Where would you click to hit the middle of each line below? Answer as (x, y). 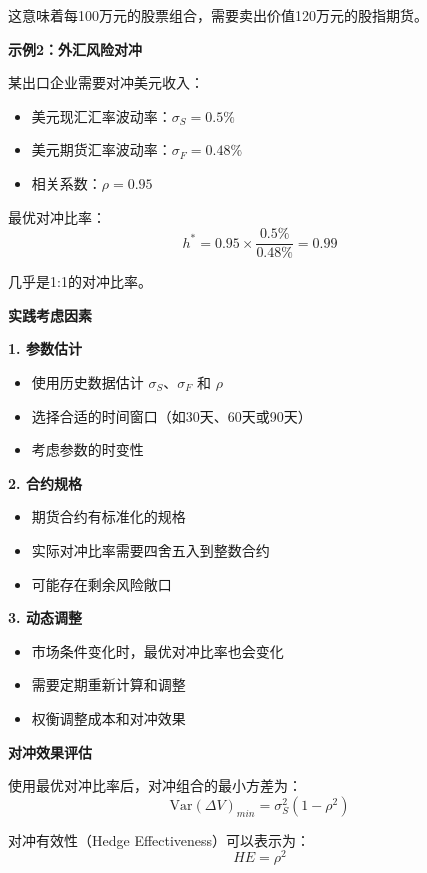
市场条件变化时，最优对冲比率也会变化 (157, 650)
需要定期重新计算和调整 (108, 684)
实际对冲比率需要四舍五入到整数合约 (150, 549)
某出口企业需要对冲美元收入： (106, 82)
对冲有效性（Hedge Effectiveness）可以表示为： (159, 839)
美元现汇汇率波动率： (101, 115)
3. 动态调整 (45, 617)
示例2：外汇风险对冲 (75, 48)
